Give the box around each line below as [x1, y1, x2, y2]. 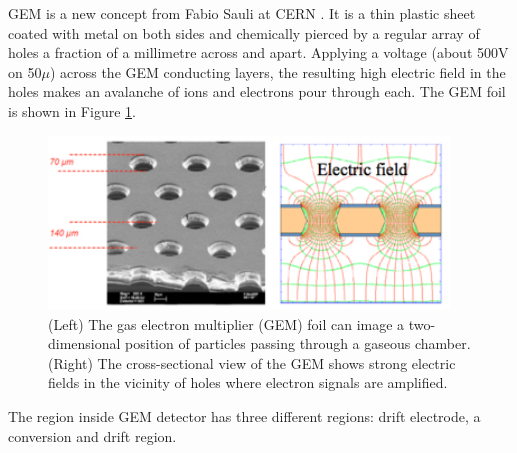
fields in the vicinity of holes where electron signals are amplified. [48, 372, 448, 393]
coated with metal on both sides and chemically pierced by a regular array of [8, 22, 480, 43]
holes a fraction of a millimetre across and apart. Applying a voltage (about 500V [8, 42, 509, 63]
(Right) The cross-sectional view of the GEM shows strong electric [48, 352, 456, 373]
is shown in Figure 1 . [8, 100, 136, 121]
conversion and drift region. [8, 425, 177, 446]
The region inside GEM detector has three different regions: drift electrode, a [8, 406, 481, 427]
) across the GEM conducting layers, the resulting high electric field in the [49, 61, 506, 82]
